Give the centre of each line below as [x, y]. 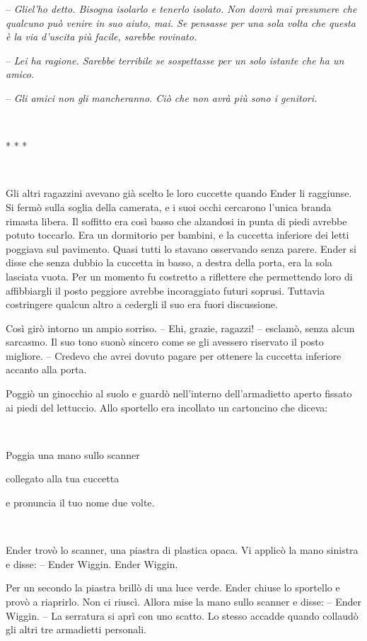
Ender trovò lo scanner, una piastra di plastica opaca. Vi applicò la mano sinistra [182, 550]
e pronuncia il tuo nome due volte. [80, 503]
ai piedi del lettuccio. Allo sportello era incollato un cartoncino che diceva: [167, 407]
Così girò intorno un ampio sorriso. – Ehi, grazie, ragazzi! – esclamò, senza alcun [180, 328]
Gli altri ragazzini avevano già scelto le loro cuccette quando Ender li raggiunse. [179, 193]
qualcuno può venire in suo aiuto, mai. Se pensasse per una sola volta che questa [181, 22]
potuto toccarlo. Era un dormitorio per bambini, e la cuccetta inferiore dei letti [177, 235]
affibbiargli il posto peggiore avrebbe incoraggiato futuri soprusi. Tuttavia [165, 290]
